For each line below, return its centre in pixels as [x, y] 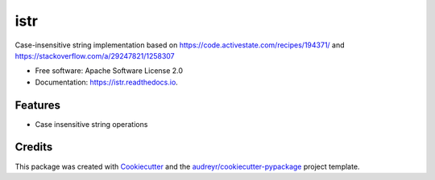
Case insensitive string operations [91, 124]
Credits [34, 147]
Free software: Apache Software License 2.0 [109, 71]
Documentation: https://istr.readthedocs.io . [107, 82]
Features [37, 105]
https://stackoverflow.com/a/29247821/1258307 [95, 55]
